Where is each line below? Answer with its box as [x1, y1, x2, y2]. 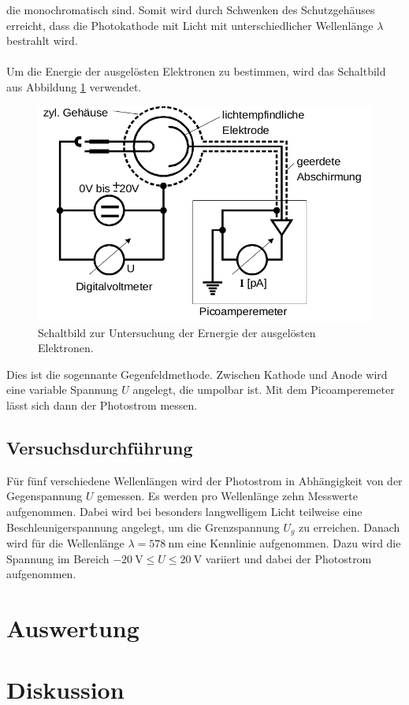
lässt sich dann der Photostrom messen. [6, 397, 198, 413]
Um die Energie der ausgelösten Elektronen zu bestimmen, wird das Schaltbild [6, 63, 386, 80]
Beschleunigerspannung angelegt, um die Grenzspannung [6, 518, 280, 535]
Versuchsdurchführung [6, 435, 193, 459]
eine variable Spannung [6, 381, 118, 398]
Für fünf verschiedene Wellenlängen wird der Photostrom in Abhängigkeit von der [6, 472, 403, 488]
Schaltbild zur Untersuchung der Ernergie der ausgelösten [38, 324, 316, 340]
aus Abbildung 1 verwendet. [6, 78, 142, 95]
